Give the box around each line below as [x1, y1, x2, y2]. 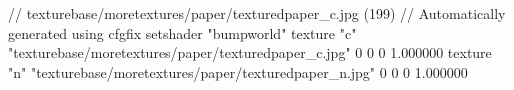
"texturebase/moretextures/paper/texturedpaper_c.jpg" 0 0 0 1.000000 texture [8, 42, 492, 63]
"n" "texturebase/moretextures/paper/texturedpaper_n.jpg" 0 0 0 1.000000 [8, 61, 468, 82]
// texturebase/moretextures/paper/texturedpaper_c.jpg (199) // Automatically [8, 3, 506, 23]
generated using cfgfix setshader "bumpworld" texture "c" [8, 22, 357, 43]
